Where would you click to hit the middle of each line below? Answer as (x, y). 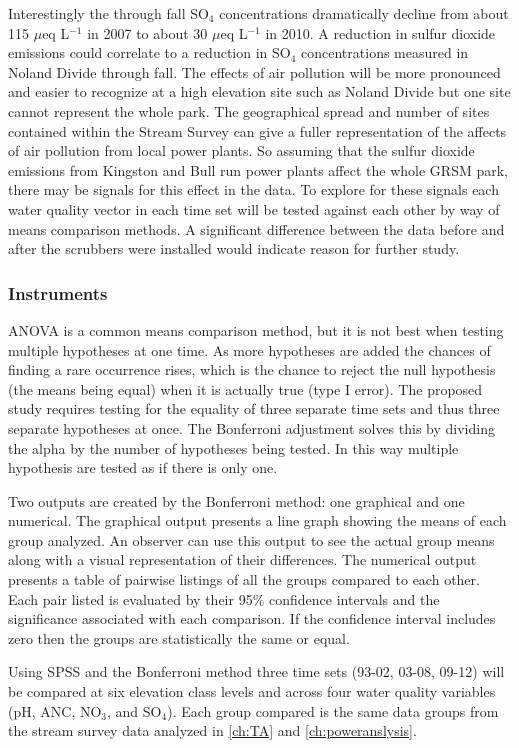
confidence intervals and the (354, 598)
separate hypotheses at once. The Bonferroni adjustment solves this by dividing (251, 427)
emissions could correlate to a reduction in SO (149, 52)
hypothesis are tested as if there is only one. (143, 467)
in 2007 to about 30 (147, 32)
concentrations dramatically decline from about (364, 13)
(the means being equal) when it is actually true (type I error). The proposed (245, 388)
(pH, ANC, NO (55, 710)
